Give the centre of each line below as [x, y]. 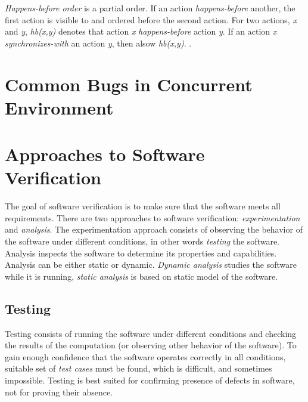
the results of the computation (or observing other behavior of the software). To [151, 345]
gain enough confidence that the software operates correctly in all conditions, [145, 356]
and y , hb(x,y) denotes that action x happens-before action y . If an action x [141, 31]
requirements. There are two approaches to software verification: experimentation [153, 217]
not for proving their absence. [59, 392]
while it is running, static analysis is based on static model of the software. [141, 276]
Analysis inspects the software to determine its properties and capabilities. [141, 253]
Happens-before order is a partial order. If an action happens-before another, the [150, 8]
